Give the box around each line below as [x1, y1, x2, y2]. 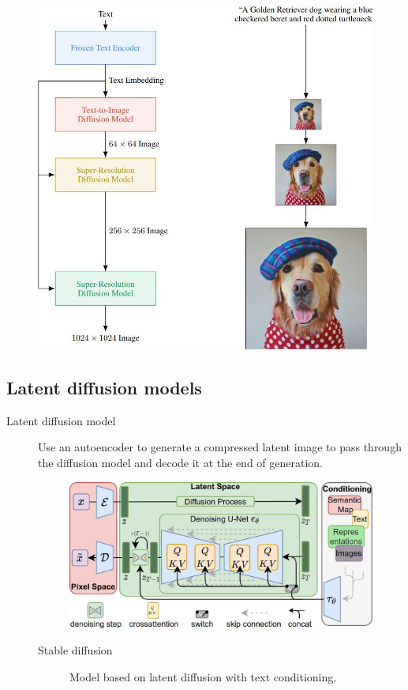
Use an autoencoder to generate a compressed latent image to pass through [38, 439, 402, 455]
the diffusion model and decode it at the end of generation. [38, 454, 324, 471]
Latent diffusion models [6, 375, 202, 400]
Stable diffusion [38, 642, 113, 658]
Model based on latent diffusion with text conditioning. [69, 668, 337, 684]
